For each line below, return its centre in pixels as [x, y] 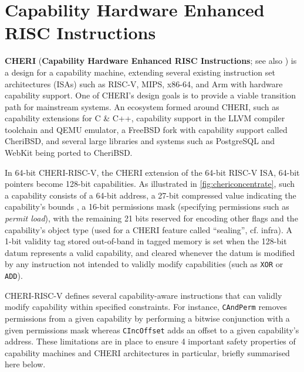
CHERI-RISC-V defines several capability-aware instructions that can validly [143, 295]
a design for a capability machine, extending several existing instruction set [140, 72]
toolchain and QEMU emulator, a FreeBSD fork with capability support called [146, 129]
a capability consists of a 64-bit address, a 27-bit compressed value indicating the [151, 195]
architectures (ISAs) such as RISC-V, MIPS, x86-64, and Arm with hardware [144, 83]
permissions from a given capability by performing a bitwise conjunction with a [147, 318]
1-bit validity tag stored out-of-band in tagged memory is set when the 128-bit [146, 241]
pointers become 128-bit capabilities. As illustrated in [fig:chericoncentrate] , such [150, 184]
